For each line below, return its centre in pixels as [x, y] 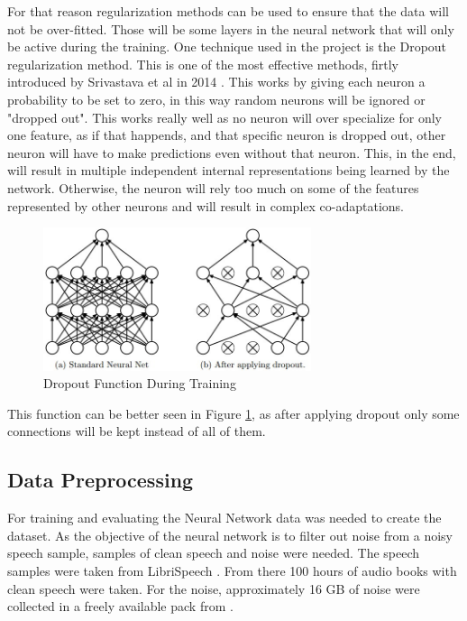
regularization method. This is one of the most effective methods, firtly [203, 64]
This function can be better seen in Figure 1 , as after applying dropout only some [233, 413]
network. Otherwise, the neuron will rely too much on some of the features [213, 187]
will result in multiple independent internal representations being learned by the [229, 170]
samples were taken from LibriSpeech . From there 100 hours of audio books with [232, 571]
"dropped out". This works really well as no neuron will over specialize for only [224, 117]
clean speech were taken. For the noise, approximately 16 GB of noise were [214, 588]
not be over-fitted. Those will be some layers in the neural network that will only [231, 28]
